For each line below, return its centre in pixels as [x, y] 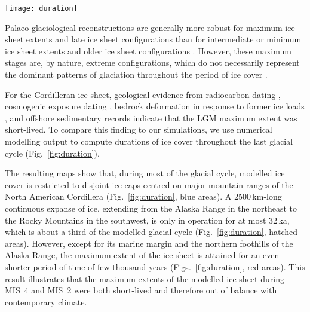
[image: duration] [41, 8]
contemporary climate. [46, 302]
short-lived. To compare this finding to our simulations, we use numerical [139, 129]
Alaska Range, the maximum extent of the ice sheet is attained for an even [142, 255]
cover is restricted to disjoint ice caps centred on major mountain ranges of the [149, 184]
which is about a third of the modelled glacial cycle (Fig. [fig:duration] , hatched [151, 232]
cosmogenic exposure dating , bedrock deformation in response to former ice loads [155, 106]
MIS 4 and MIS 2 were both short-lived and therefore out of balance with [141, 290]
